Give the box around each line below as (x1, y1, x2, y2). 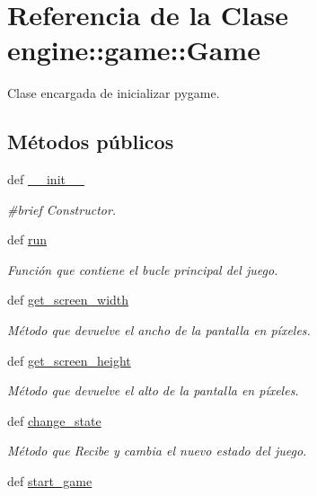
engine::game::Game (7, 31, 260, 68)
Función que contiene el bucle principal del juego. (7, 260, 278, 279)
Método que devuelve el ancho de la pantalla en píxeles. (7, 321, 311, 340)
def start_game (7, 472, 92, 491)
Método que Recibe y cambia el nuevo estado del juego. (7, 441, 307, 460)
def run (7, 230, 48, 249)
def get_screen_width (7, 290, 129, 309)
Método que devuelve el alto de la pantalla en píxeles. (7, 381, 299, 400)
